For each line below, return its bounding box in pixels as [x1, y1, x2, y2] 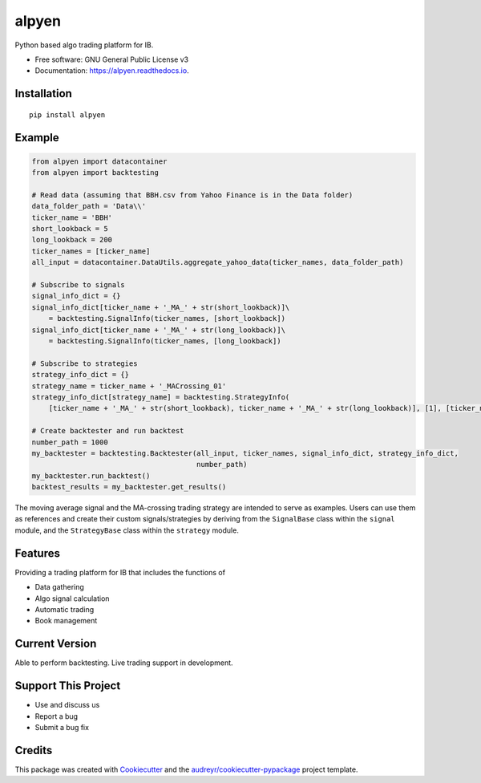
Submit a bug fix [34, 722, 90, 732]
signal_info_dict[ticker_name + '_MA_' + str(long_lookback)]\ [31, 325, 286, 335]
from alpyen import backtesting [31, 168, 160, 177]
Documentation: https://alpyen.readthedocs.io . [34, 66, 189, 75]
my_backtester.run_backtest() [31, 471, 151, 481]
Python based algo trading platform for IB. [14, 40, 154, 50]
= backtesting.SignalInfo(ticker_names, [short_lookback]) [48, 314, 286, 323]
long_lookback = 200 [31, 235, 112, 245]
